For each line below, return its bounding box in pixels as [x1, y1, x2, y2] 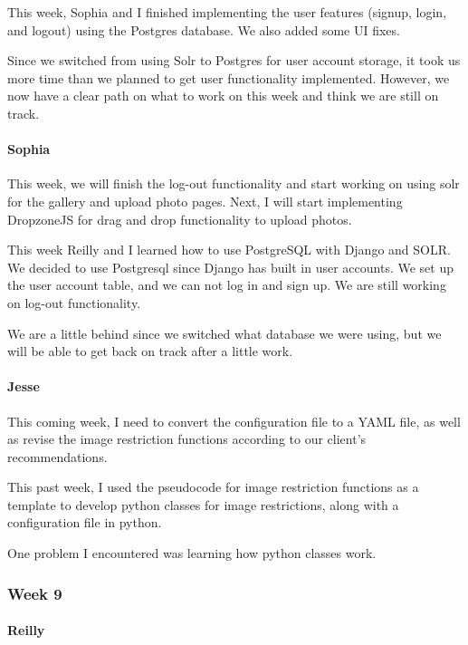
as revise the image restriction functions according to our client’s [7, 429, 367, 448]
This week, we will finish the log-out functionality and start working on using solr [7, 174, 460, 193]
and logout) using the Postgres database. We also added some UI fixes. [7, 20, 400, 39]
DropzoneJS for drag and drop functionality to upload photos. [7, 209, 352, 228]
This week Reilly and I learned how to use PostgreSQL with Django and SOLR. [7, 240, 451, 259]
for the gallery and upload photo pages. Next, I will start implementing [7, 191, 403, 210]
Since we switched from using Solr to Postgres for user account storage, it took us [7, 51, 461, 70]
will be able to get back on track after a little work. [7, 342, 293, 361]
